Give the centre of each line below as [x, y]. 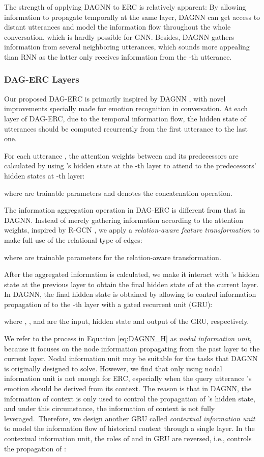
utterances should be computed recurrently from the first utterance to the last [126, 128]
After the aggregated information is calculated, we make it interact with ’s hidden [132, 274]
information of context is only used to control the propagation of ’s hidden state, [130, 398]
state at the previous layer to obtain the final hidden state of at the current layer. [131, 284]
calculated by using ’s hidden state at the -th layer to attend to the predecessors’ [130, 166]
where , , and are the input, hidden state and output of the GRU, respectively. [127, 321]
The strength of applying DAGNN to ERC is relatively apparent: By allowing [125, 7]
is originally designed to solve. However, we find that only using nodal [113, 368]
